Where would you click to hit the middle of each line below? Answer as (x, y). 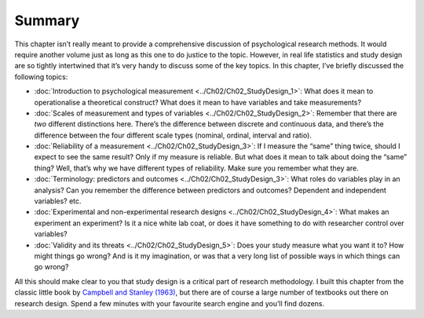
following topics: (41, 77)
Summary (47, 20)
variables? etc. (58, 201)
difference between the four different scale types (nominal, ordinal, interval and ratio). (173, 135)
